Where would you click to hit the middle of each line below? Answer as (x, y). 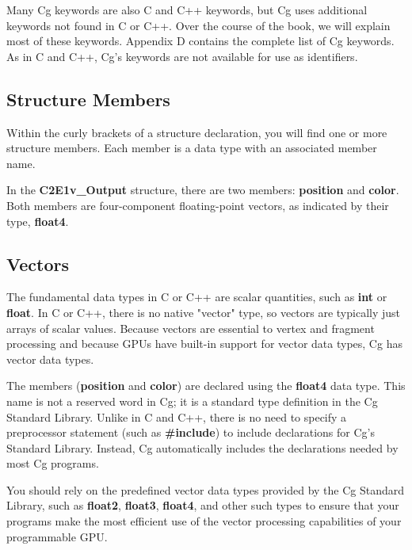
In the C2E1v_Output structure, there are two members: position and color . (203, 190)
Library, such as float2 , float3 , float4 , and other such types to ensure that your (203, 505)
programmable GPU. (57, 536)
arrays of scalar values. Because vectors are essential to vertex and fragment (191, 328)
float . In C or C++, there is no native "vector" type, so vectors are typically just (204, 312)
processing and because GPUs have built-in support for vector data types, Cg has (204, 344)
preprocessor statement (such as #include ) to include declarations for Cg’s (191, 432)
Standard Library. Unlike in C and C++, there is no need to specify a (177, 416)
